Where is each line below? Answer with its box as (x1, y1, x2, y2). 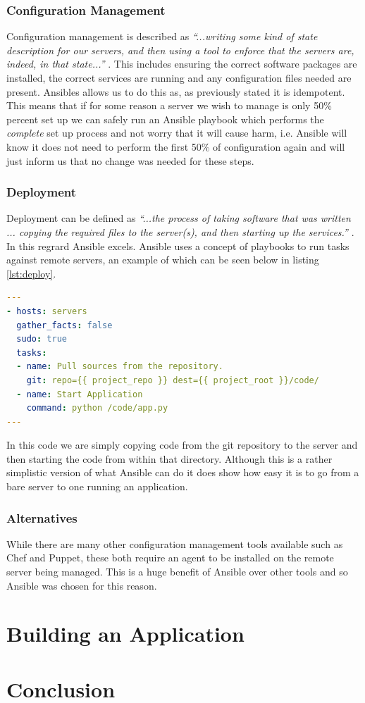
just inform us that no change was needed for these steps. (6, 153, 254, 168)
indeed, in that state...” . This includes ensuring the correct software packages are (6, 56, 357, 71)
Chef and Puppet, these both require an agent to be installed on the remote (6, 550, 334, 565)
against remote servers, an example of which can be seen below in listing (6, 252, 319, 267)
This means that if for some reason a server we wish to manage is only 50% (6, 98, 332, 113)
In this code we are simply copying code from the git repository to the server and (6, 437, 358, 452)
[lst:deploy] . (6, 266, 56, 280)
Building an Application (6, 619, 245, 648)
